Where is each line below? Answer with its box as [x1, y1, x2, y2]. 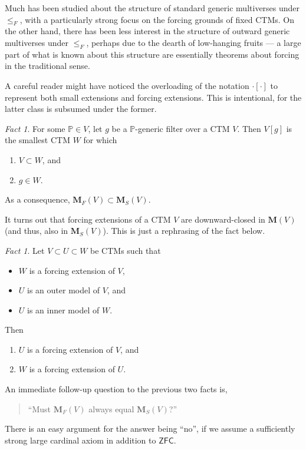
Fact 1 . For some [5, 122, 65, 134]
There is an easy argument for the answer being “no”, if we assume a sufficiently [5, 422, 295, 435]
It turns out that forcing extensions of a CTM [5, 213, 171, 225]
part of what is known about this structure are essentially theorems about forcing [5, 48, 300, 60]
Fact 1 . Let [5, 244, 45, 256]
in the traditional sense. [5, 59, 90, 72]
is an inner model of [27, 303, 100, 316]
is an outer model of [27, 284, 100, 296]
